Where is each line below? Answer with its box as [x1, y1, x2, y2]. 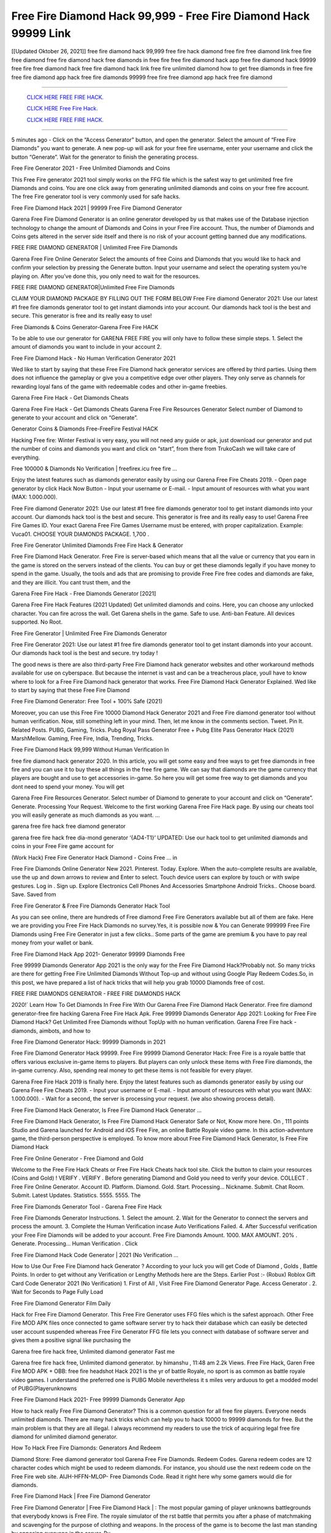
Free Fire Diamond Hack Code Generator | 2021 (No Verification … [11, 1251, 179, 1258]
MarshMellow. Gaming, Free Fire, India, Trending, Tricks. [11, 735, 154, 742]
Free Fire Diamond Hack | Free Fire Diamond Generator [11, 1493, 151, 1500]
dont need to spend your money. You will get [11, 782, 124, 790]
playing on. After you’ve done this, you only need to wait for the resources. [11, 272, 200, 280]
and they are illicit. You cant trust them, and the [11, 578, 131, 586]
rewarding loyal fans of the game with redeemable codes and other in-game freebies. [11, 383, 227, 390]
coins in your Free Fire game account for [11, 843, 114, 850]
